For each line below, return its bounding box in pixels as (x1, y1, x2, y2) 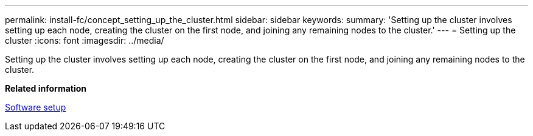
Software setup (5, 102, 66, 112)
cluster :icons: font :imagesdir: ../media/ (5, 35, 164, 46)
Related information (5, 83, 87, 93)
